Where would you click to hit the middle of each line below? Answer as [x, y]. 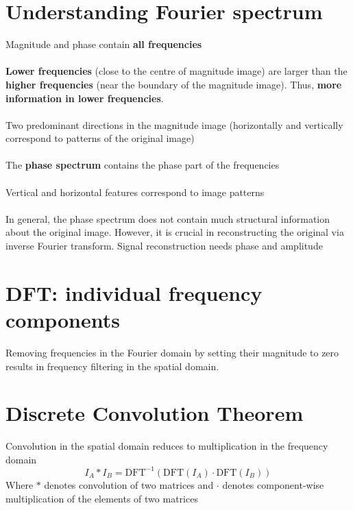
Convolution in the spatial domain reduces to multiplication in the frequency [167, 446]
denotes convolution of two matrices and [129, 484]
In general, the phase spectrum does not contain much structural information [168, 218]
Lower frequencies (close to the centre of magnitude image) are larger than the [176, 71]
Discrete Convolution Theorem [155, 413]
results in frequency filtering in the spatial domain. [112, 366]
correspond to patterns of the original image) [100, 138]
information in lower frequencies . [85, 98]
